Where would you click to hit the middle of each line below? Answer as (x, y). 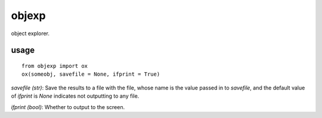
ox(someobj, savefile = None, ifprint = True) (91, 74)
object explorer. (30, 33)
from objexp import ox (55, 66)
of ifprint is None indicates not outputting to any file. (75, 96)
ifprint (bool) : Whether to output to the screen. (68, 107)
